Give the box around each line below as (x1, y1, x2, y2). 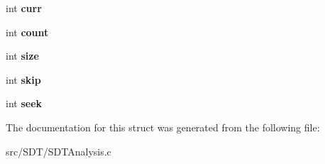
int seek (6, 96, 43, 111)
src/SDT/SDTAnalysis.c (6, 143, 111, 158)
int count (6, 24, 49, 39)
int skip (6, 72, 41, 87)
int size (6, 48, 39, 63)
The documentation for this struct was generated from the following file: (6, 119, 320, 134)
